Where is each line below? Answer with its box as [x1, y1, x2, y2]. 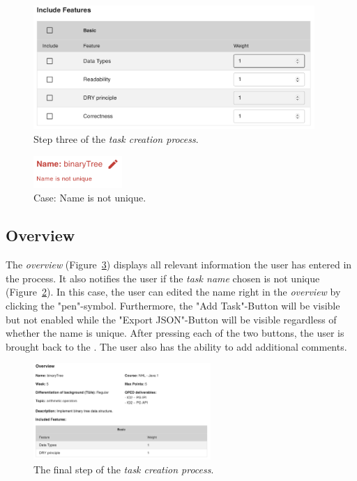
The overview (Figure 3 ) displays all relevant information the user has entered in [6, 257, 352, 272]
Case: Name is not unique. [33, 190, 146, 205]
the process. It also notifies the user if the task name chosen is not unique [6, 270, 320, 285]
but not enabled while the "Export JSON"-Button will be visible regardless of [6, 312, 337, 326]
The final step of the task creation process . [33, 461, 214, 476]
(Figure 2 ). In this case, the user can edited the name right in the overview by [6, 284, 341, 299]
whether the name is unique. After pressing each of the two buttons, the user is [6, 326, 344, 340]
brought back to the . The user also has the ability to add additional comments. [6, 339, 347, 353]
